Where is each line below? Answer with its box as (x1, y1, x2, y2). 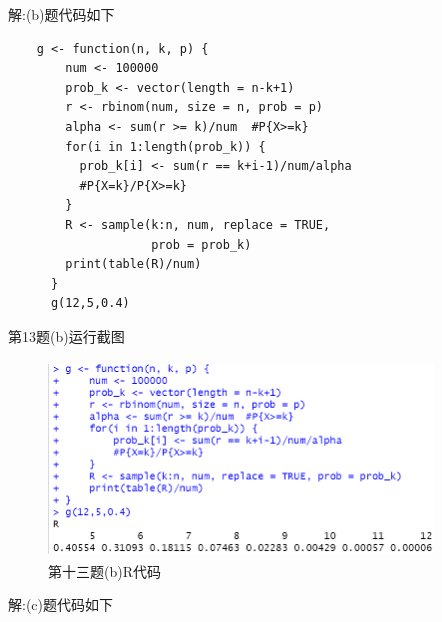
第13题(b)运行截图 (8, 325, 125, 346)
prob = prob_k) (151, 237, 252, 252)
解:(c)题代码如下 (8, 594, 113, 615)
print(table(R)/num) (65, 257, 202, 272)
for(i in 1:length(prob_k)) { (65, 139, 266, 154)
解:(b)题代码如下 (8, 4, 115, 24)
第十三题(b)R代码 (48, 560, 161, 581)
